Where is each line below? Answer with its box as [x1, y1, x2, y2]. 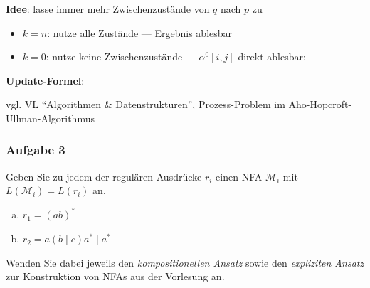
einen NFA [216, 169, 263, 183]
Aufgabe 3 [6, 141, 65, 159]
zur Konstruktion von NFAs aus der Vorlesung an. [6, 269, 225, 284]
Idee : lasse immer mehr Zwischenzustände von [6, 1, 210, 16]
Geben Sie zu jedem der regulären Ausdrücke [6, 169, 202, 183]
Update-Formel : [6, 73, 85, 87]
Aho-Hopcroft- [288, 97, 352, 112]
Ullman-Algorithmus [6, 110, 95, 125]
